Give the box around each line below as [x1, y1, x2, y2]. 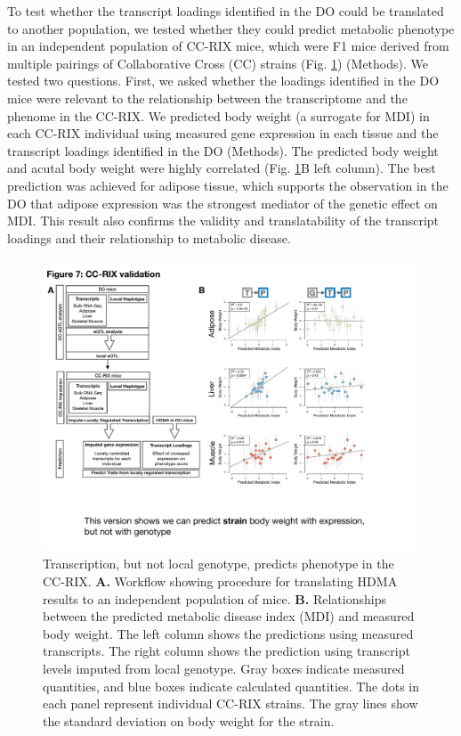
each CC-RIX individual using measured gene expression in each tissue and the [7, 124, 439, 143]
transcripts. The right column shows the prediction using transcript [43, 642, 410, 660]
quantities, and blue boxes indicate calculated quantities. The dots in [43, 676, 420, 695]
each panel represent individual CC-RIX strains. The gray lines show [43, 694, 418, 713]
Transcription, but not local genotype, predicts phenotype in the [43, 554, 394, 573]
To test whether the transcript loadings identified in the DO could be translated [7, 2, 444, 20]
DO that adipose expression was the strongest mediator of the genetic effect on [7, 193, 438, 212]
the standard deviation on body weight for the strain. [43, 711, 335, 730]
